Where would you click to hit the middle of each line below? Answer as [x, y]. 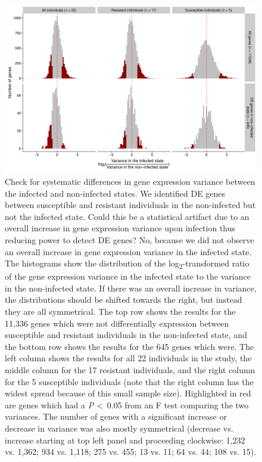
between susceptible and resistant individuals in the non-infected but [130, 205]
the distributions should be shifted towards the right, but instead [124, 300]
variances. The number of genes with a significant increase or [116, 416]
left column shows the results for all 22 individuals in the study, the [128, 358]
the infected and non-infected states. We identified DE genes [115, 193]
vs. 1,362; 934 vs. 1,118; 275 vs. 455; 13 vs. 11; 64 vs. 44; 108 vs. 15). [130, 452]
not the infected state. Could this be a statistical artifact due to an [127, 216]
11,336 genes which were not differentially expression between [117, 323]
